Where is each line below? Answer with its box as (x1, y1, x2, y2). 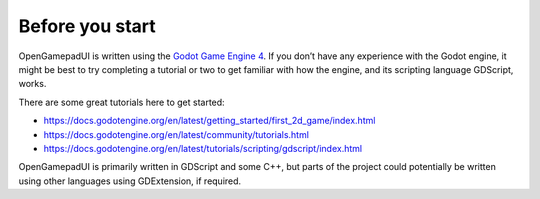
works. (18, 78, 47, 90)
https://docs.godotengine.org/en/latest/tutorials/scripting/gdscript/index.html (43, 142, 363, 154)
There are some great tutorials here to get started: (18, 96, 225, 108)
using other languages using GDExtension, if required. (18, 175, 242, 187)
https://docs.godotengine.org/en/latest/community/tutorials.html (43, 128, 310, 140)
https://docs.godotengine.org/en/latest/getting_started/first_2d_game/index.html (43, 115, 376, 127)
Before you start (18, 15, 157, 37)
